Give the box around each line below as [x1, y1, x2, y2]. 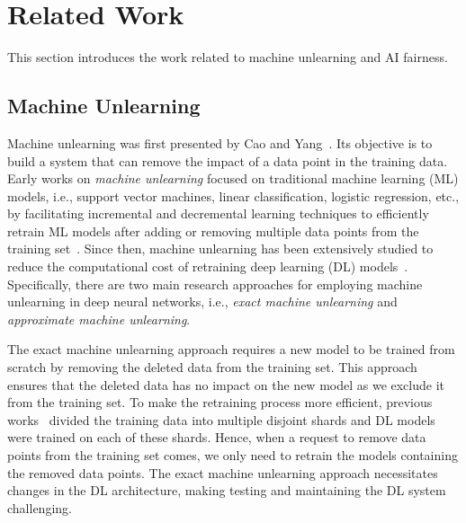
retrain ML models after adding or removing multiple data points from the [7, 221, 419, 240]
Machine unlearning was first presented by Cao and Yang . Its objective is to [7, 133, 433, 152]
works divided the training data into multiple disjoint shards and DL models [7, 410, 435, 429]
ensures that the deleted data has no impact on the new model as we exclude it [7, 375, 445, 394]
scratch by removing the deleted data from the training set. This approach [7, 358, 417, 377]
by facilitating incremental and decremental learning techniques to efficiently [7, 204, 429, 223]
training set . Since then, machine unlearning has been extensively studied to [7, 239, 434, 258]
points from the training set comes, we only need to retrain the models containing [7, 446, 458, 465]
